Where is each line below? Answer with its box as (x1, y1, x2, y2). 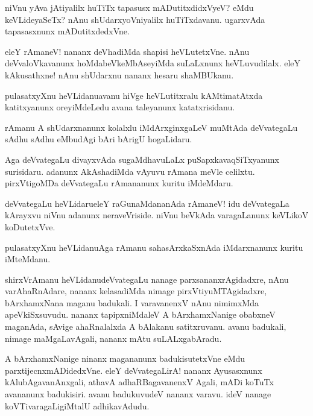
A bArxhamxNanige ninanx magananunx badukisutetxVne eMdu (5, 352, 245, 365)
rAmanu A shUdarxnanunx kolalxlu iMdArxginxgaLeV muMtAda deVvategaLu (5, 121, 298, 133)
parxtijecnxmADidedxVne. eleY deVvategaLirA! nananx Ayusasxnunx (5, 364, 262, 376)
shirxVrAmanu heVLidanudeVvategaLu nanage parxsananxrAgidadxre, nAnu (5, 273, 289, 285)
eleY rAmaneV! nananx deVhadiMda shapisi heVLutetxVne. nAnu (5, 45, 250, 57)
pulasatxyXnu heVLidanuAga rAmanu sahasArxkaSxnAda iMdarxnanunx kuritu (5, 241, 303, 253)
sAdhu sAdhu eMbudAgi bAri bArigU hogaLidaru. (5, 133, 192, 145)
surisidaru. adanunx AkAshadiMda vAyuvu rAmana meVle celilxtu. (5, 165, 255, 177)
